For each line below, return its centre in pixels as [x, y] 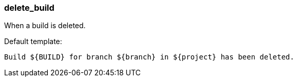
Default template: [33, 42]
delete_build [29, 8]
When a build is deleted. [45, 26]
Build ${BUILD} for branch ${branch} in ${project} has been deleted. [149, 57]
